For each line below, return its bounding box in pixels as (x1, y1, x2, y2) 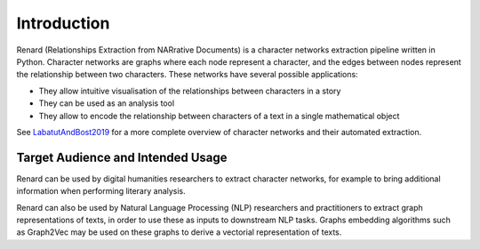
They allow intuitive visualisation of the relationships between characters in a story (38, 85, 341, 96)
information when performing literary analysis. (16, 186, 186, 197)
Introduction (16, 13, 110, 33)
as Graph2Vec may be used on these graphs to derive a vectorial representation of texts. (16, 227, 342, 237)
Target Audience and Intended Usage (16, 149, 228, 165)
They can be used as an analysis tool (38, 98, 175, 108)
